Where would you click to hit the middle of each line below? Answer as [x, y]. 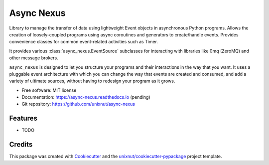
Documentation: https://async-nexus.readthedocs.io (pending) [86, 97]
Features [23, 118]
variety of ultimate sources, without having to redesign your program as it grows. [92, 81]
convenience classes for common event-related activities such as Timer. [83, 42]
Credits [21, 145]
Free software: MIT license [49, 90]
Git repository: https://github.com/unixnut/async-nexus [78, 104]
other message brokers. [34, 58]
